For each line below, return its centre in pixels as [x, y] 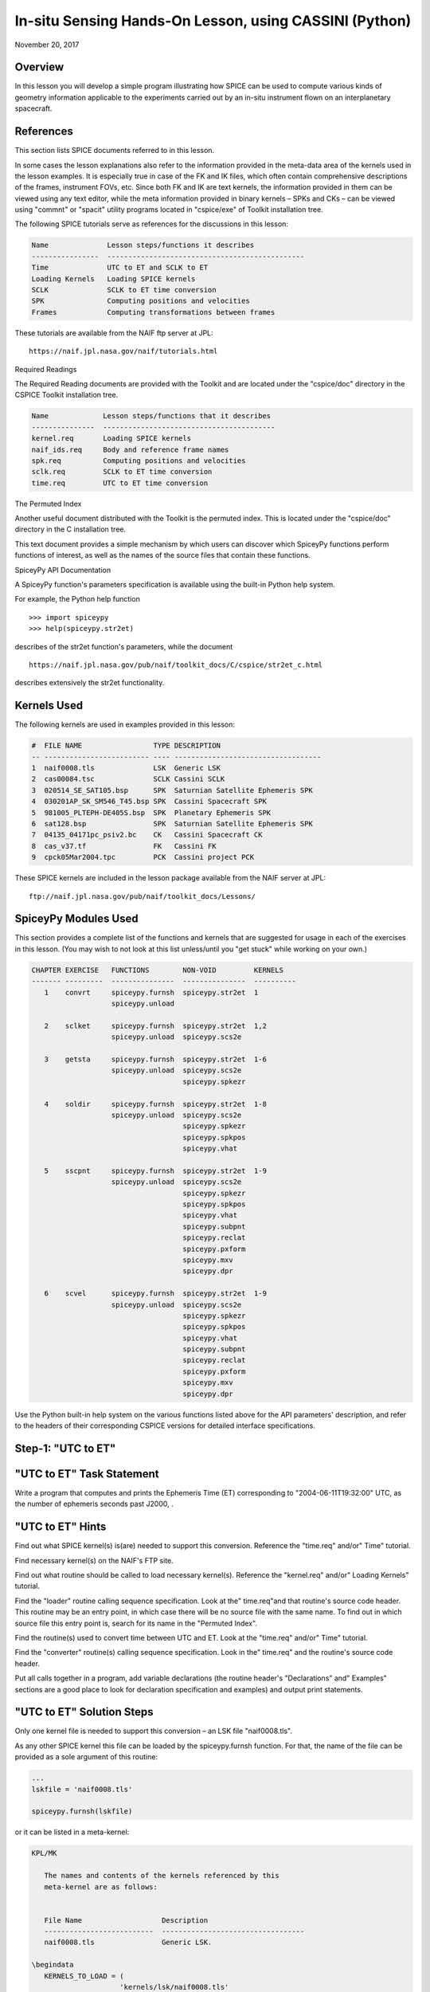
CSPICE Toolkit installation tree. [66, 395]
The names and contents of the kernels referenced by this [162, 1876]
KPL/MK [44, 1853]
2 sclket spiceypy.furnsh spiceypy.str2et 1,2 [155, 1025]
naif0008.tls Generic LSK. [128, 1943]
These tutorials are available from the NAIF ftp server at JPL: [114, 333]
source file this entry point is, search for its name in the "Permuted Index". [136, 1623]
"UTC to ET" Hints [61, 1527]
